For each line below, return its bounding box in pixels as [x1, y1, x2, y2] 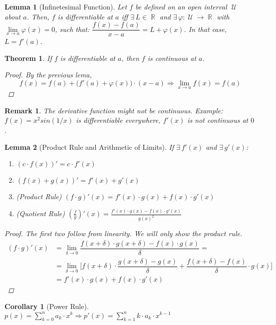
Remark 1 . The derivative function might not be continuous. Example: [4, 105, 223, 115]
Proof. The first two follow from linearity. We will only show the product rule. [4, 228, 243, 239]
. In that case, [184, 23, 227, 34]
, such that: [55, 23, 90, 34]
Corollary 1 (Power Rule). [4, 301, 89, 312]
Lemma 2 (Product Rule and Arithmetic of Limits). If [4, 141, 174, 152]
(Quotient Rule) [16, 208, 65, 219]
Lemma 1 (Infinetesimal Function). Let [4, 1, 127, 11]
